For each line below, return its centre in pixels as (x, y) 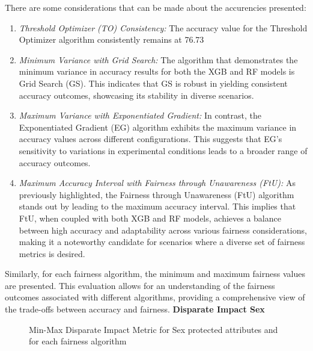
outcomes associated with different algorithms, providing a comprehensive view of (155, 297)
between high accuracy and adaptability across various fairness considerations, (163, 230)
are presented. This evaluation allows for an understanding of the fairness (140, 285)
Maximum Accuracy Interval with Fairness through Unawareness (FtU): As (157, 183)
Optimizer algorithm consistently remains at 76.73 (111, 39)
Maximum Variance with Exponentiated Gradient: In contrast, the (140, 115)
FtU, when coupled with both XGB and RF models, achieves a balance (150, 218)
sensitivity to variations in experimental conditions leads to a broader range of (163, 150)
